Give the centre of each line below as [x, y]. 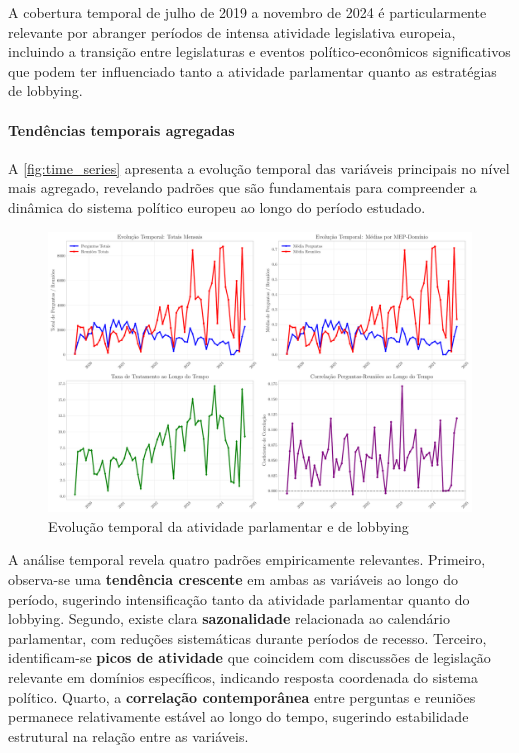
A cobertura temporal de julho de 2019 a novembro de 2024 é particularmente [247, 12]
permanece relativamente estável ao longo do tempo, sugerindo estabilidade [238, 716]
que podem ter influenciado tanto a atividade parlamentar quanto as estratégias [252, 70]
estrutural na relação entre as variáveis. [128, 735]
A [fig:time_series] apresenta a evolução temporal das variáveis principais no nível [259, 167]
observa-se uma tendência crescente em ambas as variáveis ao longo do [233, 579]
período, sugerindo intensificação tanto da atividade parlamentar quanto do [239, 598]
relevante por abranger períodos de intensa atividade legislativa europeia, [232, 31]
